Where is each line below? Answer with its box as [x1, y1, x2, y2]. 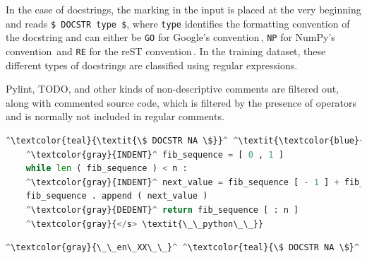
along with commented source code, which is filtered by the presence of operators [6, 95, 357, 110]
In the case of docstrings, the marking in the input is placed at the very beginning [6, 2, 361, 16]
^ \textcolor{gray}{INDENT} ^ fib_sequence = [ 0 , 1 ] [25, 149, 284, 160]
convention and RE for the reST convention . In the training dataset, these [6, 43, 326, 58]
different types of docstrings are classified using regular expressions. [6, 57, 298, 72]
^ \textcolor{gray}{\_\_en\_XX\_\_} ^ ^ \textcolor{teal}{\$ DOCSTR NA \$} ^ [6, 242, 360, 253]
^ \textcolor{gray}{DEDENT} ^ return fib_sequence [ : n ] [25, 204, 299, 215]
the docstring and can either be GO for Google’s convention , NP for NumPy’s [6, 30, 335, 45]
